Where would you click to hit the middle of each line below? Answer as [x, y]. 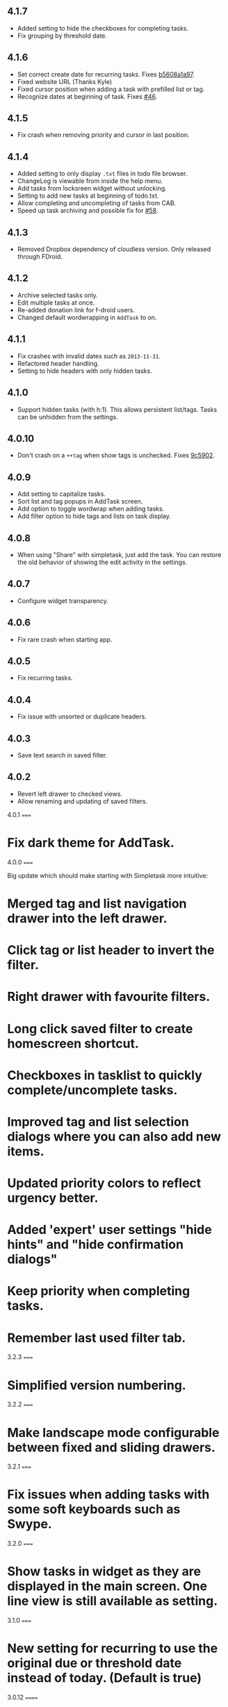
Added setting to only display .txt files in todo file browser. [102, 174]
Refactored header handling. [58, 363]
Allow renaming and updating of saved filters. [82, 801]
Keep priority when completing [99, 1291]
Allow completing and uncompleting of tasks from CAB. [97, 203]
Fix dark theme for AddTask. [91, 843]
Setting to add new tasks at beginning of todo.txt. [88, 196]
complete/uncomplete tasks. [92, 1090]
